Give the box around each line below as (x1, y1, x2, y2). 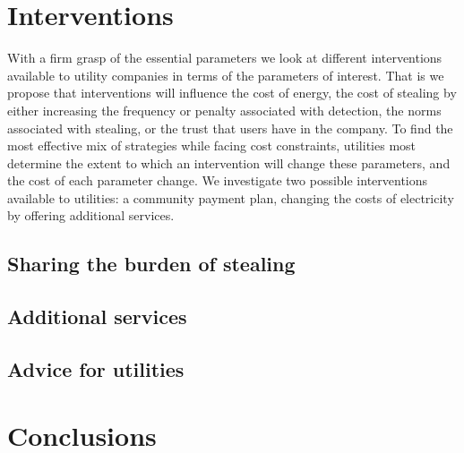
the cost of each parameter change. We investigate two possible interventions (7, 171, 428, 190)
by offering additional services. (7, 206, 175, 225)
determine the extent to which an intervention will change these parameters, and (7, 153, 451, 172)
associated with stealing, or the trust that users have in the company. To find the (7, 118, 453, 137)
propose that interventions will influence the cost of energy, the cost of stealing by (7, 83, 457, 102)
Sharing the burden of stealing (7, 250, 296, 278)
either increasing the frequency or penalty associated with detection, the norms (7, 100, 442, 119)
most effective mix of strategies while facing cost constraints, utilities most (7, 136, 417, 155)
